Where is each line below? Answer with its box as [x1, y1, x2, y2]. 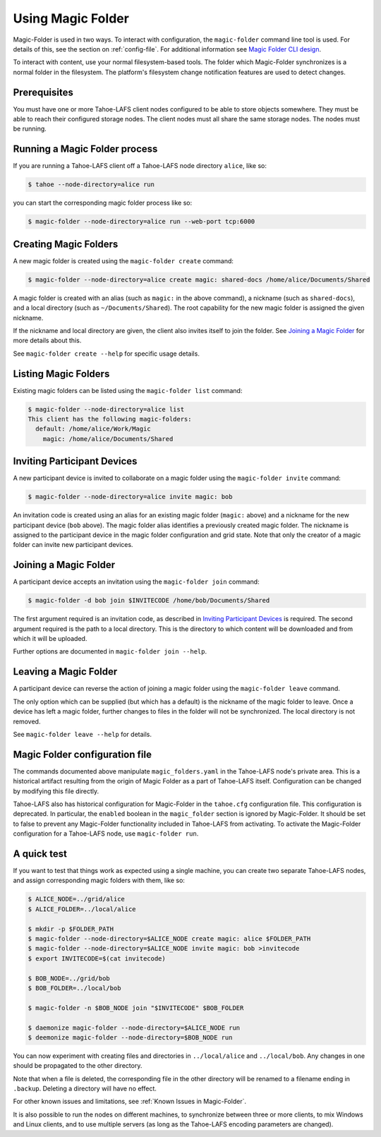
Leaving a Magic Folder [13, 666, 118, 678]
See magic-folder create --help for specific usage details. [13, 349, 200, 358]
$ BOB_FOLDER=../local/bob [28, 984, 121, 992]
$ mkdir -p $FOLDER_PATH [28, 925, 114, 933]
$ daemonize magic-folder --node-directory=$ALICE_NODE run [28, 1023, 241, 1032]
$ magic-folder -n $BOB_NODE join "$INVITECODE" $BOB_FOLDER [28, 1004, 244, 1012]
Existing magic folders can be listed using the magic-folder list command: [13, 386, 243, 395]
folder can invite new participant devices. [13, 541, 133, 549]
